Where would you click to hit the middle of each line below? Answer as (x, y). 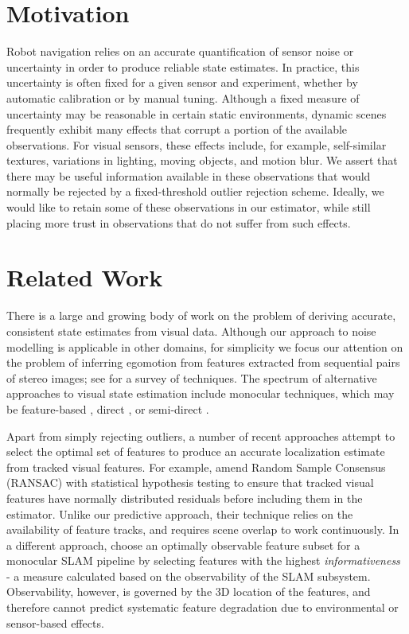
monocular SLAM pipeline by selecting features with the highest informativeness (203, 560)
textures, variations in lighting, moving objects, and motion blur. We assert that (202, 160)
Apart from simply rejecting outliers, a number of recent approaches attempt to (201, 436)
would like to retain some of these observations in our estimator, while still (189, 207)
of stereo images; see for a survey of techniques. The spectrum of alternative (192, 377)
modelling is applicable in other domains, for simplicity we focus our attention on (205, 346)
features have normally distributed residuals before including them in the (185, 498)
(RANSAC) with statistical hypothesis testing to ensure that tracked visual (190, 482)
